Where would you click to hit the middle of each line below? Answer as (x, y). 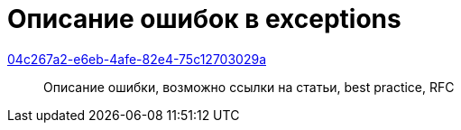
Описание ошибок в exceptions (204, 19)
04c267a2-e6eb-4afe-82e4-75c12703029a (137, 59)
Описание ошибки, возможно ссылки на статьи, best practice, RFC (249, 87)
